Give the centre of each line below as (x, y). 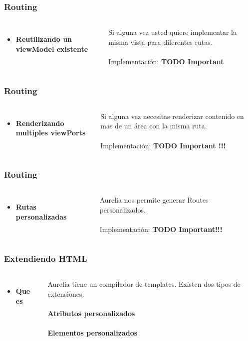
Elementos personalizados (93, 332)
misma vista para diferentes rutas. (160, 42)
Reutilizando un (44, 39)
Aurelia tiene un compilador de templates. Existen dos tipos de (144, 284)
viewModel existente (52, 49)
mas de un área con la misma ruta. (154, 126)
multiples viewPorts (51, 133)
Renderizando (40, 123)
